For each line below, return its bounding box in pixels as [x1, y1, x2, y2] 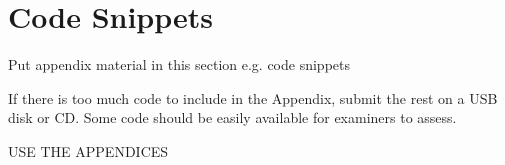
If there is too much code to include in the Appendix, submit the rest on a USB [8, 87, 498, 108]
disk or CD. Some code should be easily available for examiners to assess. [8, 107, 457, 128]
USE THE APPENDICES [8, 140, 169, 161]
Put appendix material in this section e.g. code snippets [8, 54, 351, 75]
